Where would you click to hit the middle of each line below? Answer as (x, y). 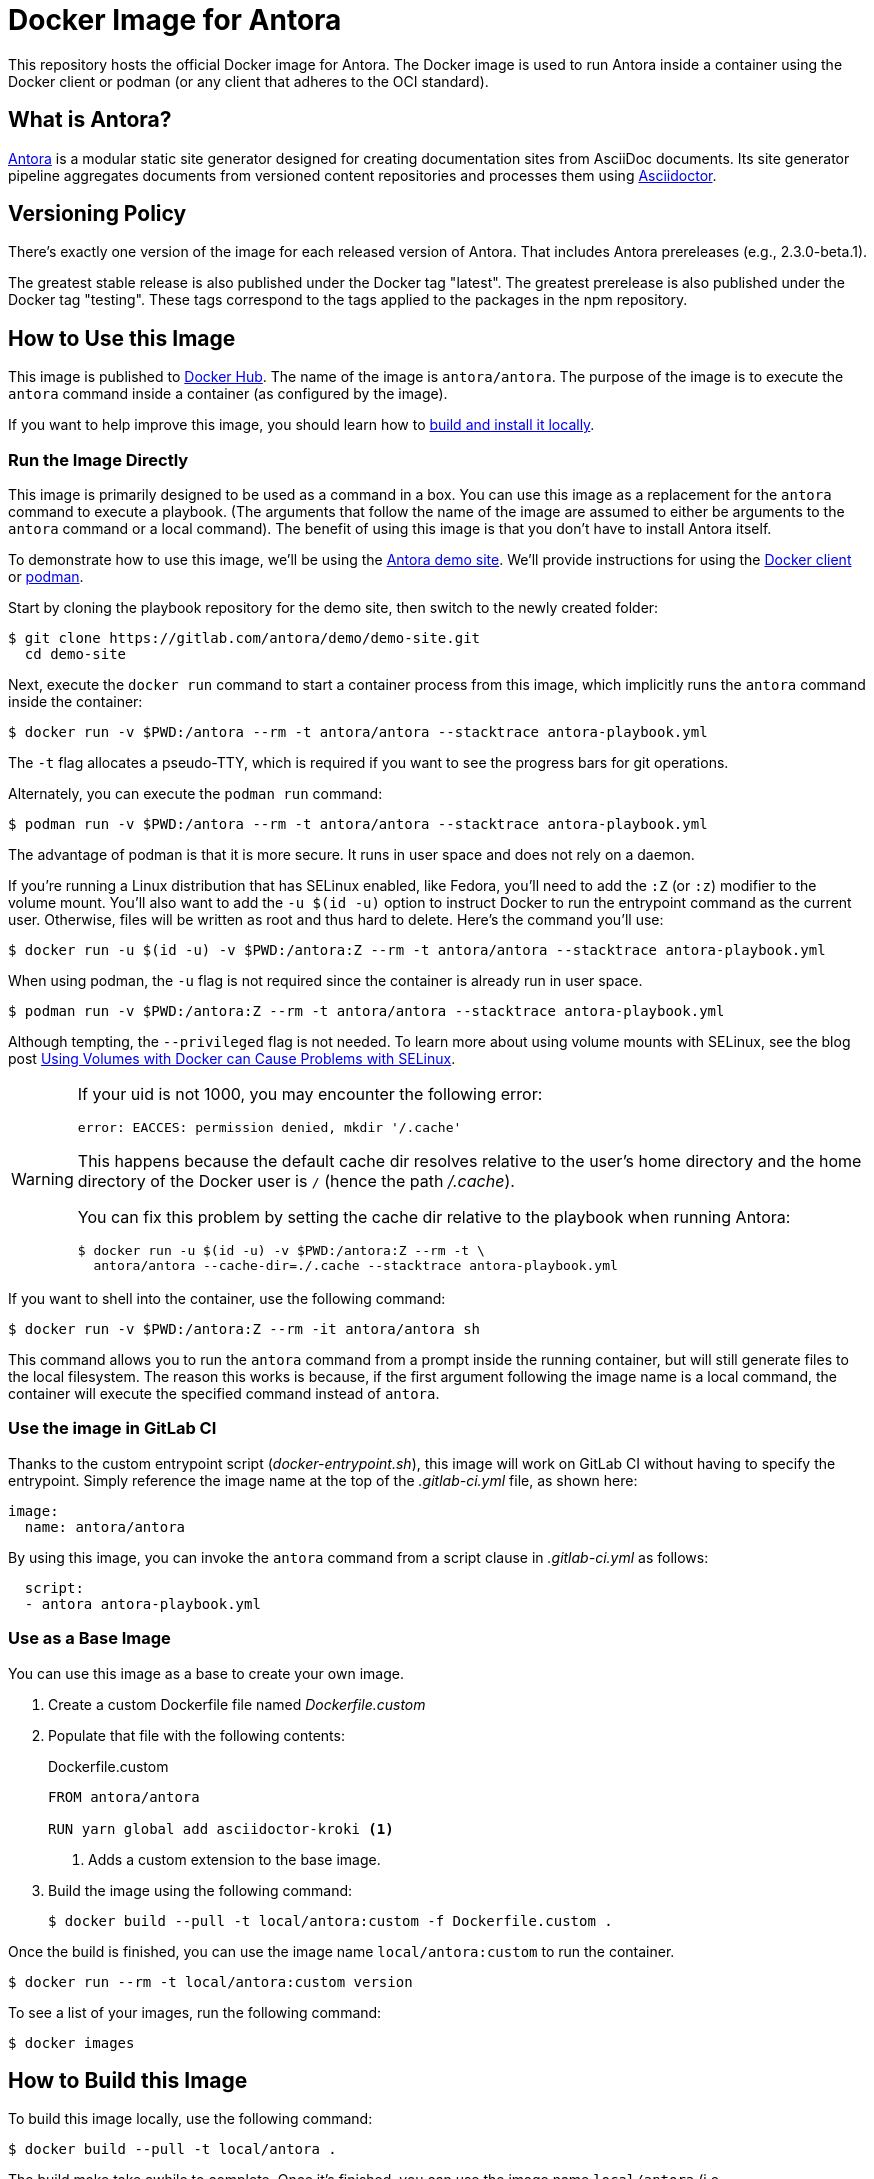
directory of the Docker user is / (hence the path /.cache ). (296, 1181)
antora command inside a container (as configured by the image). (228, 394)
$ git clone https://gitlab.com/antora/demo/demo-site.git (244, 638)
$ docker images (71, 2042)
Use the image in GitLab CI (112, 1428)
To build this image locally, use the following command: (190, 2119)
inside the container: (75, 702)
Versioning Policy (97, 214)
